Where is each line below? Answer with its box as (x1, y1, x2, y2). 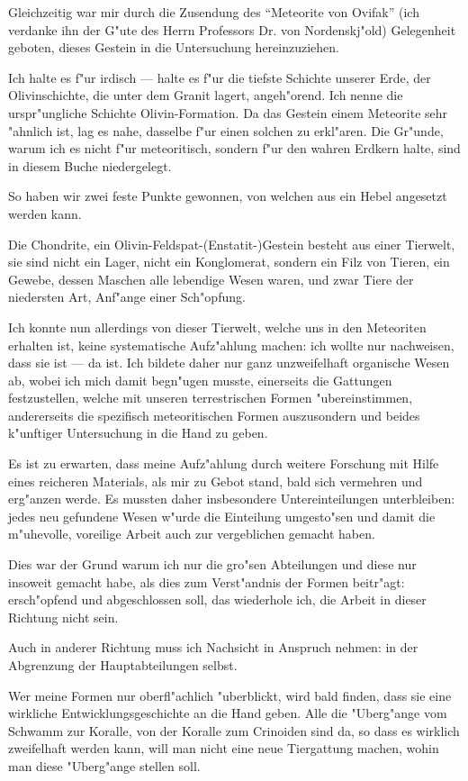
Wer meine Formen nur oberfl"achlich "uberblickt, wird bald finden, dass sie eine (8, 686, 452, 704)
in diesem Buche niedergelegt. (8, 156, 172, 175)
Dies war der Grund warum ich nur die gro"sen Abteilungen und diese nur (8, 555, 417, 574)
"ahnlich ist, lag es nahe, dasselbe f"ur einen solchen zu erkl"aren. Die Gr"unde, (8, 121, 444, 140)
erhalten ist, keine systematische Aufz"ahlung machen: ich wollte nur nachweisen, (8, 335, 454, 354)
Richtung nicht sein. (8, 607, 119, 626)
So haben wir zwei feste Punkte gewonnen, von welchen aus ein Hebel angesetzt (8, 186, 447, 205)
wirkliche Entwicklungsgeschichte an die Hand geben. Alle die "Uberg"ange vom (8, 704, 447, 722)
